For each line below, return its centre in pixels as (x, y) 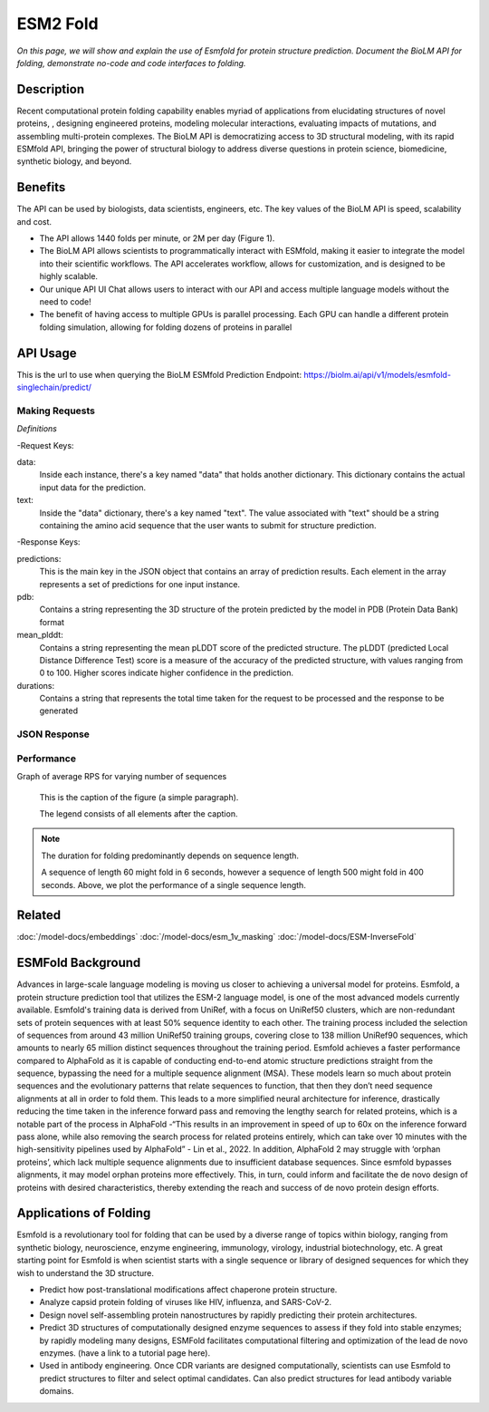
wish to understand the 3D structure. (85, 1272)
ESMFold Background (79, 963)
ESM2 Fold (58, 24)
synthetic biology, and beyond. (74, 161)
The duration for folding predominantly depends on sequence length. (170, 856)
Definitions (37, 429)
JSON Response (53, 734)
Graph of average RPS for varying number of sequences (122, 777)
